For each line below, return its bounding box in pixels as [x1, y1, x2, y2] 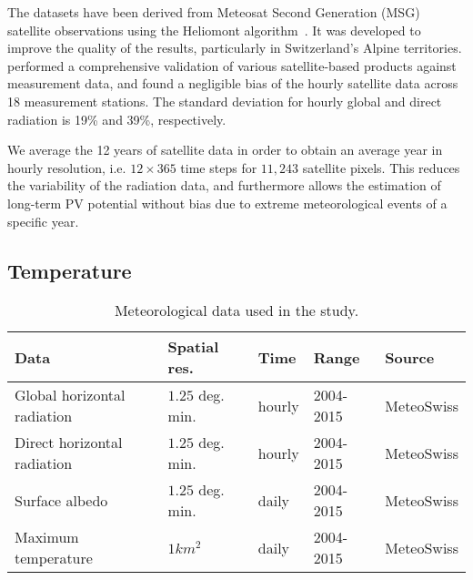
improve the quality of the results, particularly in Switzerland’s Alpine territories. [7, 38, 462, 57]
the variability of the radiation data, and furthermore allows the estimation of [7, 176, 441, 195]
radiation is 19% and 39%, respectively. [7, 109, 226, 128]
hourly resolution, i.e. [7, 158, 126, 177]
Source [385, 346, 435, 368]
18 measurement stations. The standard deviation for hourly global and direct [7, 91, 442, 110]
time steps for [180, 158, 257, 177]
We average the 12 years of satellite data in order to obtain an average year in [7, 140, 443, 159]
